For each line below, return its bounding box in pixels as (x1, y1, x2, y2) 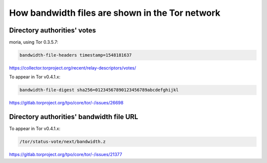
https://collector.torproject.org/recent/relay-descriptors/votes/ (9, 65, 136, 71)
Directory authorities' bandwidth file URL (9, 113, 138, 121)
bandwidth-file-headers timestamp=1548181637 (19, 52, 132, 58)
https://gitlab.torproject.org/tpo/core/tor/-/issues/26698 (9, 100, 124, 106)
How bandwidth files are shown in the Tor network (9, 7, 221, 18)
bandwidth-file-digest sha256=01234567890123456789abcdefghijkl (19, 87, 179, 93)
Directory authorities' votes (9, 26, 96, 34)
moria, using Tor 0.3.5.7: (9, 39, 59, 45)
